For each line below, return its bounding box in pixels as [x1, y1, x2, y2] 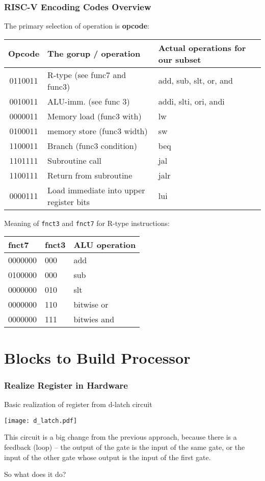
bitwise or [73, 298, 109, 311]
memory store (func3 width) [47, 124, 148, 137]
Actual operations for [158, 41, 246, 54]
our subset [158, 53, 201, 65]
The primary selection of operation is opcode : [4, 20, 149, 31]
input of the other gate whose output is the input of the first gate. [4, 451, 211, 462]
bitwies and [73, 313, 115, 325]
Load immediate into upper [47, 184, 145, 196]
